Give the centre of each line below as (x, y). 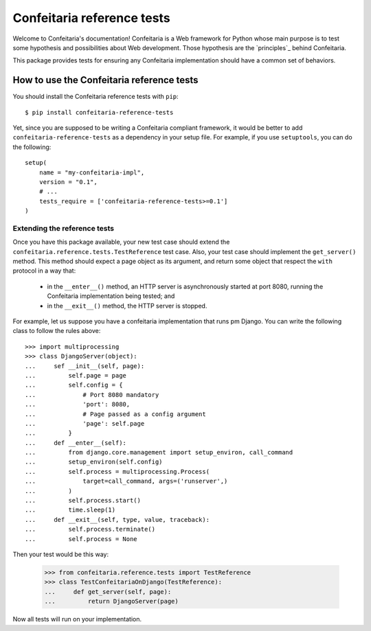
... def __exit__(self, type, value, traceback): (117, 519)
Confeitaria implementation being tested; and (111, 296)
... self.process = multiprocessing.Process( (117, 471)
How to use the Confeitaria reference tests (105, 80)
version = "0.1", (68, 182)
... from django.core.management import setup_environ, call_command (159, 452)
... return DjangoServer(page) (111, 601)
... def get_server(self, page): (108, 592)
